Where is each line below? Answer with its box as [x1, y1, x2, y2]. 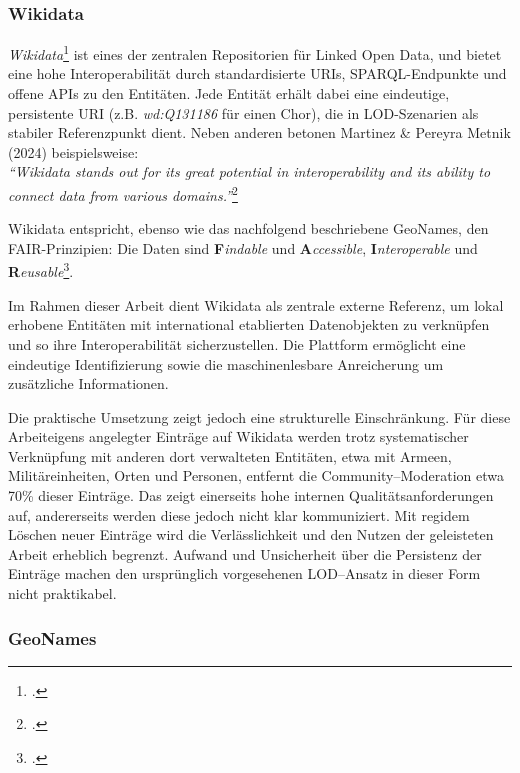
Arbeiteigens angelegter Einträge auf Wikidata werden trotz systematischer [8, 426, 469, 447]
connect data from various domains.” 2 [8, 182, 238, 205]
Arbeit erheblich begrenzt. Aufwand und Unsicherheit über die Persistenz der [8, 543, 482, 564]
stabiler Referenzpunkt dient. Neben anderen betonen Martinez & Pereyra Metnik [8, 122, 511, 143]
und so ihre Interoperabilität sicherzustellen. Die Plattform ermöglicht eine [8, 333, 466, 354]
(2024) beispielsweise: [8, 141, 139, 162]
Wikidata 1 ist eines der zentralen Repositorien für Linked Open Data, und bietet [8, 41, 502, 64]
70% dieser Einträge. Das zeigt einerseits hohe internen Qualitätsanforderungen [8, 485, 494, 506]
